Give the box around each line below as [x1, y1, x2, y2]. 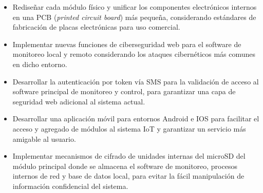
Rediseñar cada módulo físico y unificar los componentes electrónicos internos [12, 2, 257, 12]
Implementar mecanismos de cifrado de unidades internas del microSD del [12, 151, 246, 161]
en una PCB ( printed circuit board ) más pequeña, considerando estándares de [12, 11, 256, 22]
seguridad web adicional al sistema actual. [12, 96, 145, 106]
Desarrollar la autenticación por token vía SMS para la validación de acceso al [12, 76, 259, 87]
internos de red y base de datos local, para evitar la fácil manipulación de [12, 170, 245, 181]
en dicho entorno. [12, 58, 67, 69]
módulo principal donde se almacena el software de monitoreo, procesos [12, 160, 237, 171]
